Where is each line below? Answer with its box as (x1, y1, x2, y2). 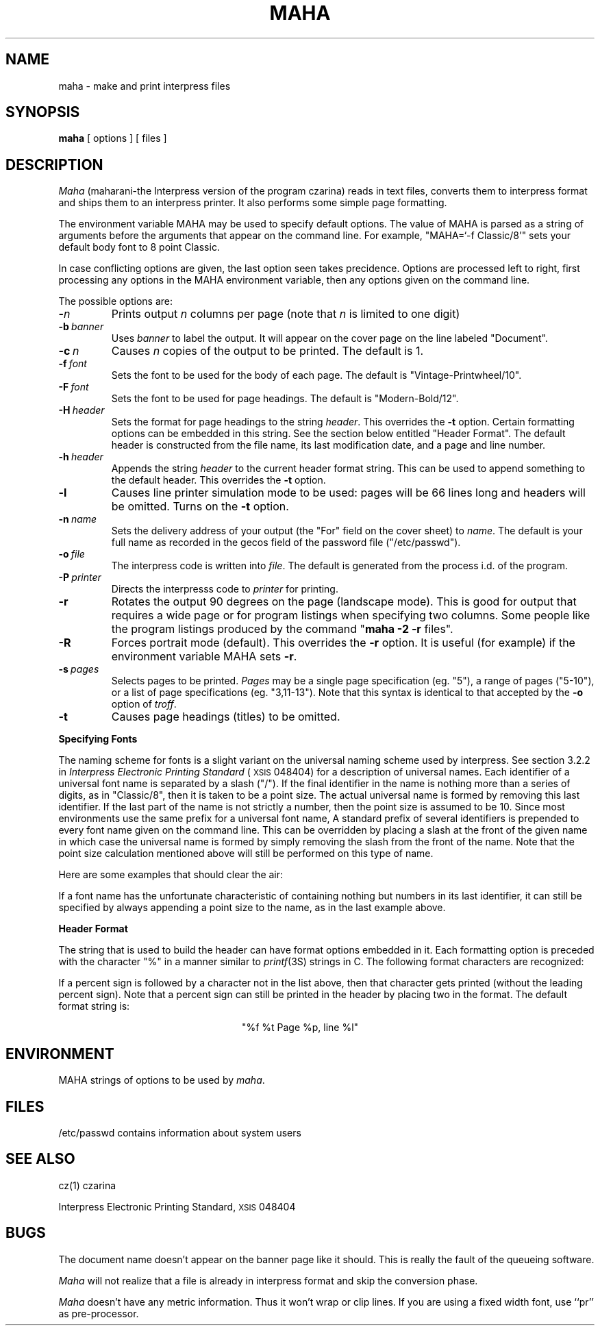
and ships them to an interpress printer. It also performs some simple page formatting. (58, 197, 447, 209)
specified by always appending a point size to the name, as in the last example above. (58, 901, 446, 914)
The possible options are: (58, 295, 173, 308)
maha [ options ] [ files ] (58, 132, 167, 145)
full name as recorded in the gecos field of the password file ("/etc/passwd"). (111, 536, 461, 549)
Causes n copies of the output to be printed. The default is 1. (111, 344, 424, 358)
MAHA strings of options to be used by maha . (58, 1074, 265, 1086)
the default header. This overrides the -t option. (111, 474, 326, 486)
